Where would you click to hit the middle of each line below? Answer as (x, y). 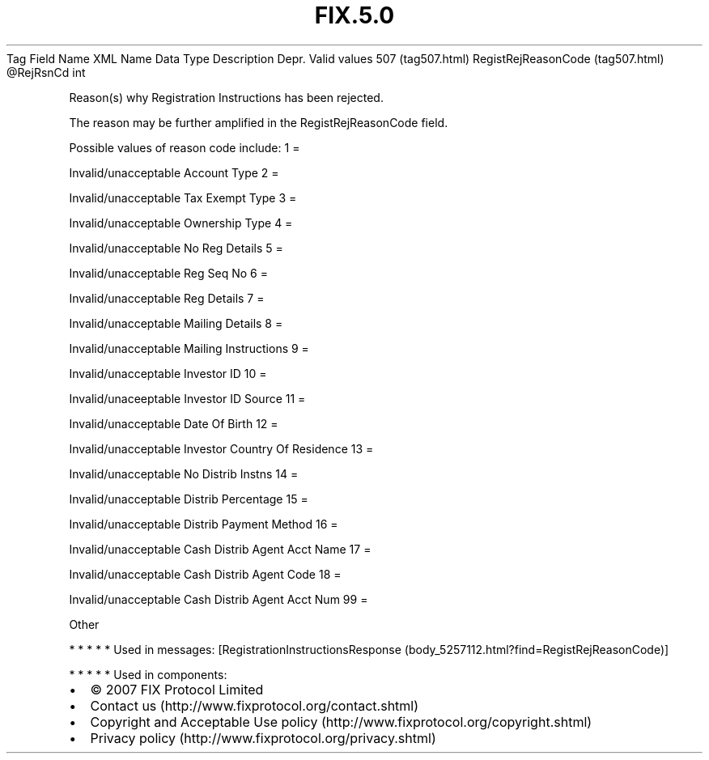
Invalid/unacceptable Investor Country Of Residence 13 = (221, 448)
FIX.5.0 (354, 15)
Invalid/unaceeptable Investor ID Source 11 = (187, 398)
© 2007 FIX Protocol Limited (177, 689)
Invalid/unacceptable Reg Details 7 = (167, 298)
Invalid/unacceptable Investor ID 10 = (168, 373)
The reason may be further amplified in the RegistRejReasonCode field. (259, 122)
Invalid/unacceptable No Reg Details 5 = (176, 248)
